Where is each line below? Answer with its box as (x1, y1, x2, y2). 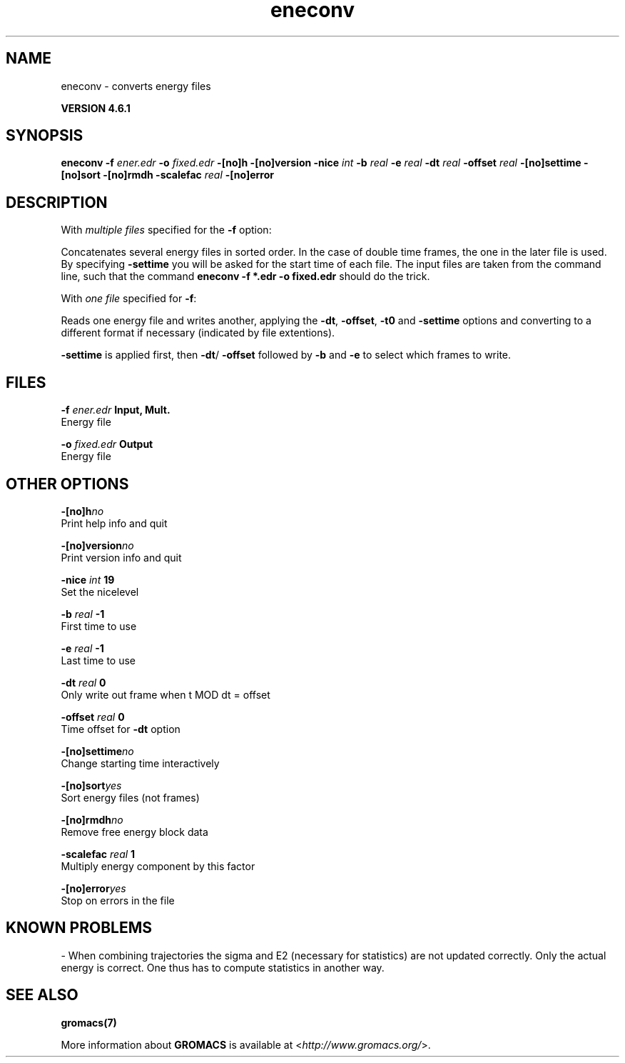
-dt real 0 (61, 676, 106, 689)
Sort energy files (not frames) (61, 791, 200, 804)
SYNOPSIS (6, 126, 83, 145)
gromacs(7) (61, 1016, 117, 1029)
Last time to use (61, 654, 136, 667)
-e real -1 (61, 642, 104, 654)
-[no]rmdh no (61, 813, 123, 826)
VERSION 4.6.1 (61, 101, 131, 114)
